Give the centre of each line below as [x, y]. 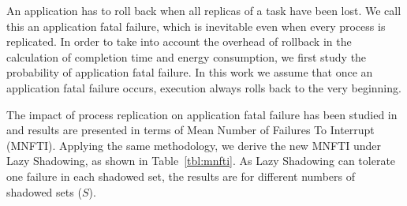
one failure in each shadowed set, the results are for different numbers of [181, 176]
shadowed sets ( [44, 191]
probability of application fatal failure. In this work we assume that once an [190, 72]
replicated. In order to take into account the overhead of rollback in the [179, 41]
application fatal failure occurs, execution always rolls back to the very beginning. [204, 87]
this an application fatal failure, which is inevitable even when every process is [196, 26]
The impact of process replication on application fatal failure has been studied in [202, 114]
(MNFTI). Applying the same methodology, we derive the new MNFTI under [194, 145]
